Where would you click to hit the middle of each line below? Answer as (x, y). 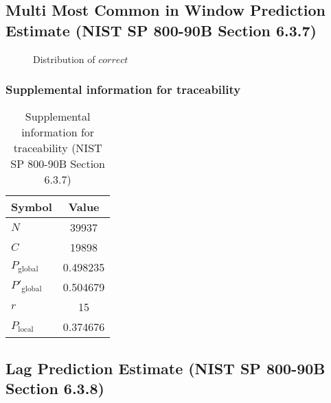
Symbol (32, 207)
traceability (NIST (58, 148)
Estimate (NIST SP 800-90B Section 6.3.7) (161, 30)
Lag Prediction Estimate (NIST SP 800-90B (165, 368)
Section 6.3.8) (55, 388)
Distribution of (64, 59)
